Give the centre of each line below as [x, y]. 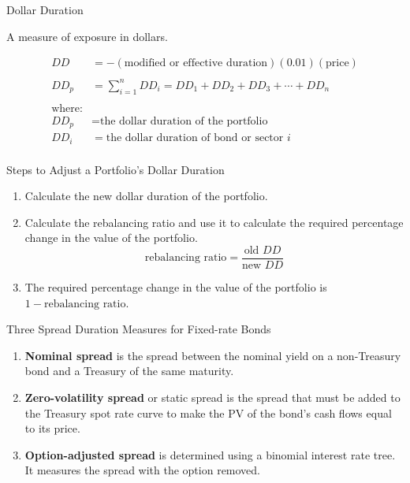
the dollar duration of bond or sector [195, 138]
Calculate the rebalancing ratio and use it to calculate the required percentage [214, 222]
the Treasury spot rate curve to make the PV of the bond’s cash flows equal [208, 412]
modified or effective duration [196, 63]
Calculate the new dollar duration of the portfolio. [146, 196]
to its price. [52, 428]
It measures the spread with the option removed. [143, 470]
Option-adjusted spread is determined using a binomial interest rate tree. [210, 454]
